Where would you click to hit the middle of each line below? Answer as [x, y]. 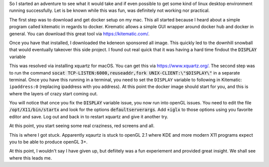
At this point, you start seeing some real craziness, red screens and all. [82, 126]
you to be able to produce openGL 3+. [48, 142]
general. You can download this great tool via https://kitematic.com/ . [79, 34]
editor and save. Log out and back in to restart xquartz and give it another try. [89, 116]
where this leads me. [31, 158]
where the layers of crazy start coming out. [54, 93]
